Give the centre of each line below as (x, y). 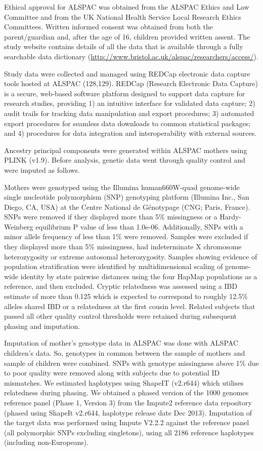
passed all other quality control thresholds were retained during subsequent (120, 316)
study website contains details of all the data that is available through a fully (124, 46)
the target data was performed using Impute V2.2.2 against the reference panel (127, 422)
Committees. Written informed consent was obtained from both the (108, 27)
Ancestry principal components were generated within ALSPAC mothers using (126, 150)
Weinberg (19, 226)
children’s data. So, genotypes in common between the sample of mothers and (125, 353)
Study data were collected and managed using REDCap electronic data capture (127, 73)
